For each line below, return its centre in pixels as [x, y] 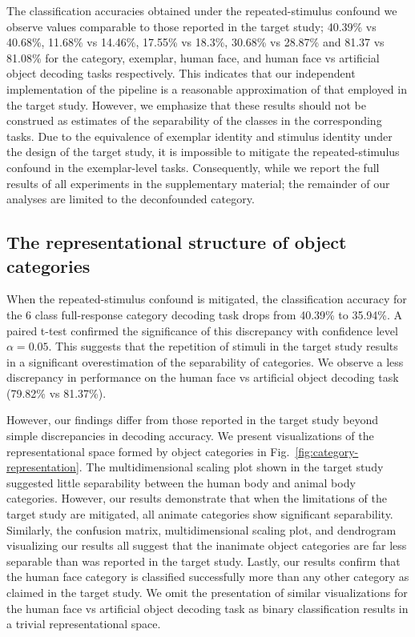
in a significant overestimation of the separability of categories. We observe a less [205, 361]
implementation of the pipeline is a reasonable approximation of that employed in [207, 88]
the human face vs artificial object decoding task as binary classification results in [207, 608]
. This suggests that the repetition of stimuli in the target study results [223, 346]
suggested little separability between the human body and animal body [181, 482]
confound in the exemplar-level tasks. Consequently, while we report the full [193, 167]
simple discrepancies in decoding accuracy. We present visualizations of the [190, 436]
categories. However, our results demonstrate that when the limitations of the [197, 498]
